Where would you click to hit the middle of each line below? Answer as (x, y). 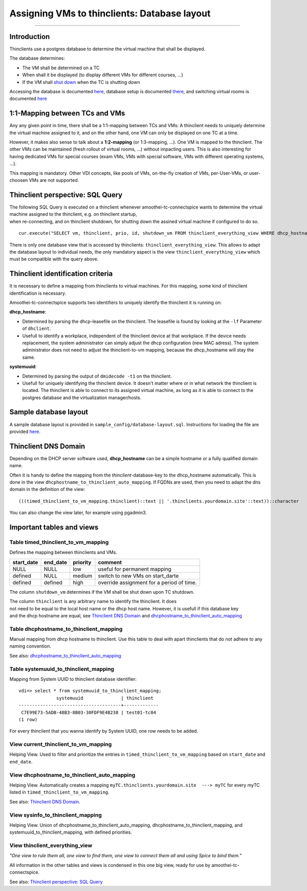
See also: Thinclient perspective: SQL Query (56, 882)
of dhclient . (37, 328)
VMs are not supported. (54, 180)
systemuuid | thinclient (105, 698)
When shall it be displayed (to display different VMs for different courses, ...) (103, 75)
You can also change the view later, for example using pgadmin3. (78, 513)
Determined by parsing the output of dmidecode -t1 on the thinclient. (97, 376)
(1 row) (28, 719)
